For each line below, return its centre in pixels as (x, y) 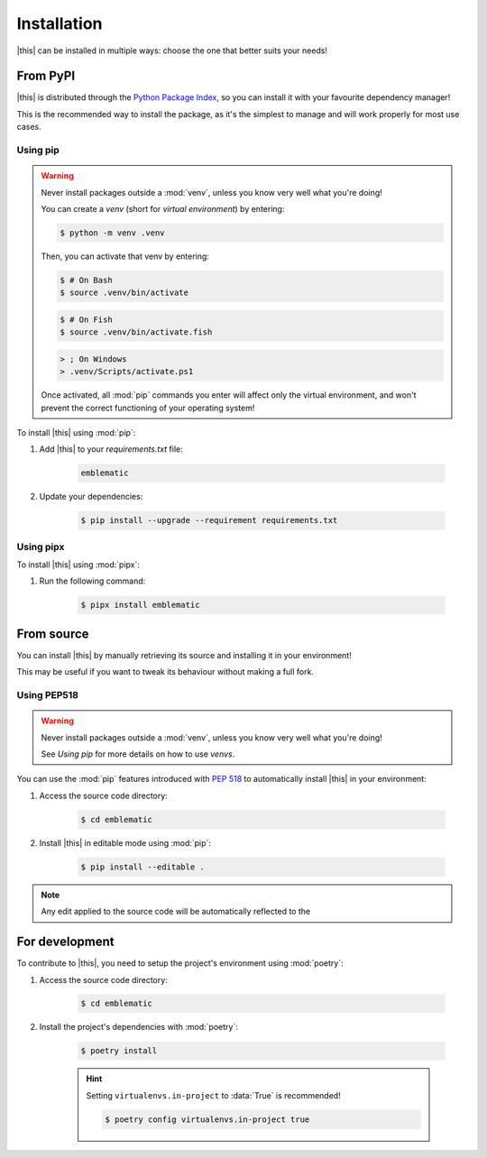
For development (65, 942)
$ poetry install (119, 1051)
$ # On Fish (86, 319)
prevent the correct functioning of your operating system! (148, 408)
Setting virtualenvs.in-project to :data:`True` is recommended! (214, 1095)
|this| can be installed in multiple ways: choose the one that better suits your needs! (172, 51)
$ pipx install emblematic (140, 605)
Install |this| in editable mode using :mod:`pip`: (125, 842)
